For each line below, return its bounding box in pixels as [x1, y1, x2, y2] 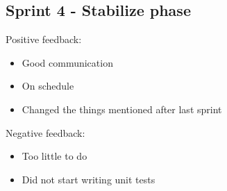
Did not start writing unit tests [22, 172, 155, 186]
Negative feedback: [6, 125, 85, 140]
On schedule [22, 78, 74, 93]
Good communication [22, 55, 113, 69]
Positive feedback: [6, 32, 82, 47]
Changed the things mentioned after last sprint [22, 101, 222, 116]
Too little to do [22, 149, 87, 163]
